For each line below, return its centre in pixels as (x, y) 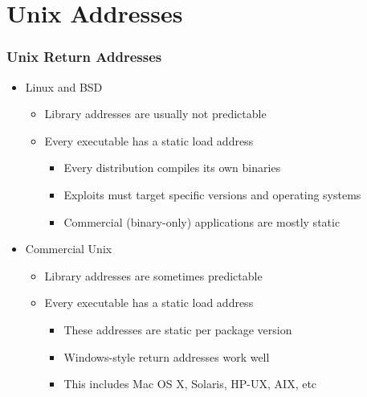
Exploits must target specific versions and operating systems (212, 194)
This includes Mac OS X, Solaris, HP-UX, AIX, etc (190, 384)
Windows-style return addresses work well (167, 356)
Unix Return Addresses (84, 57)
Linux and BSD (64, 86)
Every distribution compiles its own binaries (172, 168)
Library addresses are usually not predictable (155, 114)
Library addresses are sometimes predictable (153, 275)
